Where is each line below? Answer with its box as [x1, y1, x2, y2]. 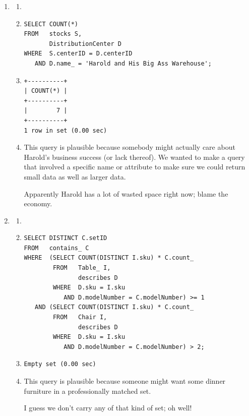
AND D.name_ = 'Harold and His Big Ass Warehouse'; [35, 60, 212, 67]
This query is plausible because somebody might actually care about [24, 142, 235, 152]
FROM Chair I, [52, 314, 107, 321]
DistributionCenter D [49, 40, 121, 47]
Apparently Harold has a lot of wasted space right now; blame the [24, 188, 228, 199]
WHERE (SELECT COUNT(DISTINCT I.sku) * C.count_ [24, 254, 194, 262]
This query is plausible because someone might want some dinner [24, 376, 226, 386]
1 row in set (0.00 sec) [24, 127, 107, 134]
